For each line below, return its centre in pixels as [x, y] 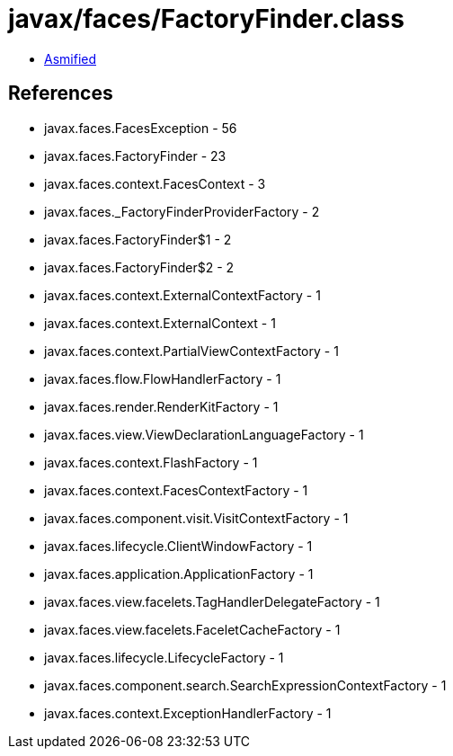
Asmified [71, 58]
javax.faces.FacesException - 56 [141, 128]
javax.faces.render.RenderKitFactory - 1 [161, 406]
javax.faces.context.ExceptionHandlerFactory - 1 [188, 713]
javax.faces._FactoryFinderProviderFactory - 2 [182, 211]
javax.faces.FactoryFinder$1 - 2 [138, 239]
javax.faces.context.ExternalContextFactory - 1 [182, 295]
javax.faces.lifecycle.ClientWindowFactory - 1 [178, 546]
